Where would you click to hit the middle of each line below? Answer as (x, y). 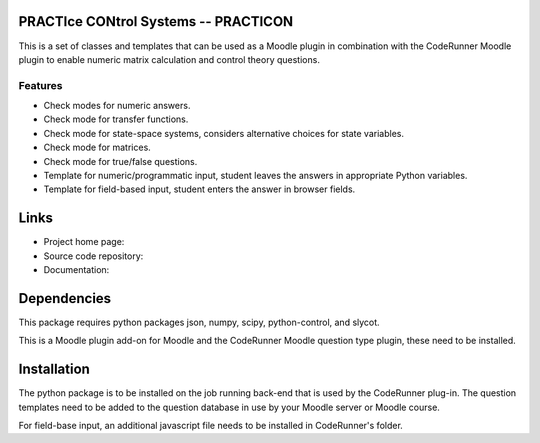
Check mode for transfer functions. (116, 119)
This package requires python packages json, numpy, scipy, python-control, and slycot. (199, 322)
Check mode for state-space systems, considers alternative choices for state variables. (224, 133)
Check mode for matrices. (97, 147)
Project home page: (84, 242)
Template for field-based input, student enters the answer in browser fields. (199, 189)
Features (40, 85)
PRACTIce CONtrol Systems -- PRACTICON (156, 21)
